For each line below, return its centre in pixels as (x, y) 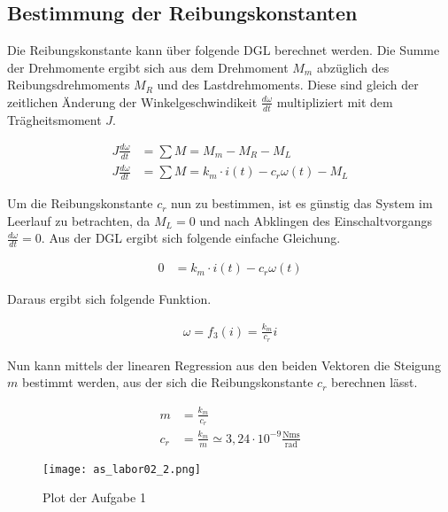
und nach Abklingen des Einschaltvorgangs (316, 220)
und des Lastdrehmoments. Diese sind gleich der (288, 85)
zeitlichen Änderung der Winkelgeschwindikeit (132, 101)
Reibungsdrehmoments (69, 85)
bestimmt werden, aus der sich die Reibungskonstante (167, 382)
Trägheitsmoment (54, 119)
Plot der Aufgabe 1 (94, 497)
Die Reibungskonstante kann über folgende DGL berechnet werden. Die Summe (224, 50)
